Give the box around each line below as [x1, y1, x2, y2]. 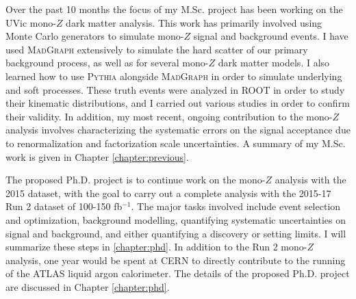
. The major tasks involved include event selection [131, 199, 341, 213]
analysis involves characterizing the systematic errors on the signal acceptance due [5, 122, 351, 137]
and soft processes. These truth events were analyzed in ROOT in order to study [5, 82, 345, 96]
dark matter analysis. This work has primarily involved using [66, 15, 322, 29]
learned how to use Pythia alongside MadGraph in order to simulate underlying [5, 68, 342, 83]
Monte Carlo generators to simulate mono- [5, 29, 184, 43]
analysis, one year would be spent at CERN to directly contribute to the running [5, 252, 346, 267]
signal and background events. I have [193, 29, 348, 43]
